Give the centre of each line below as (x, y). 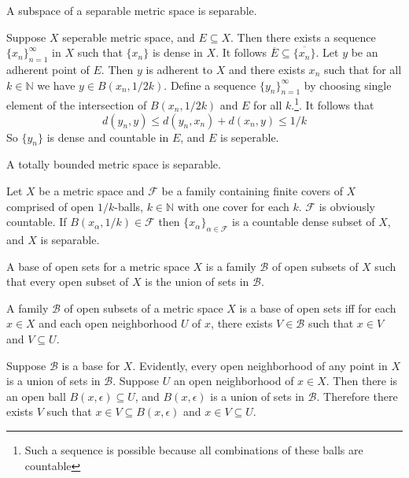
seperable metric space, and (129, 37)
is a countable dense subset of (304, 222)
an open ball (36, 396)
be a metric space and (92, 191)
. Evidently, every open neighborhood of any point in (260, 365)
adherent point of (48, 69)
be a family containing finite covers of (252, 191)
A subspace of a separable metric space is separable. (132, 10)
